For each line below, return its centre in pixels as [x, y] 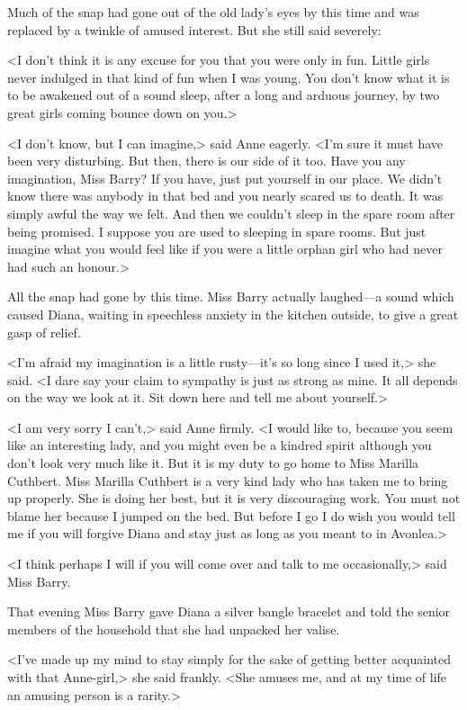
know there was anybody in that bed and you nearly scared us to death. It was [225, 196]
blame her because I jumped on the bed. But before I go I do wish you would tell [231, 515]
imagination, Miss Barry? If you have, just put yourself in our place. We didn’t [225, 178]
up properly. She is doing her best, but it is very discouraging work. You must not [234, 498]
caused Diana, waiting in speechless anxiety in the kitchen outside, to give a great [233, 314]
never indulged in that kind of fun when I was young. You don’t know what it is [229, 77]
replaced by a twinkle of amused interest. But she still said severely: [194, 29]
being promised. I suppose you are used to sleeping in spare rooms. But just [217, 231]
